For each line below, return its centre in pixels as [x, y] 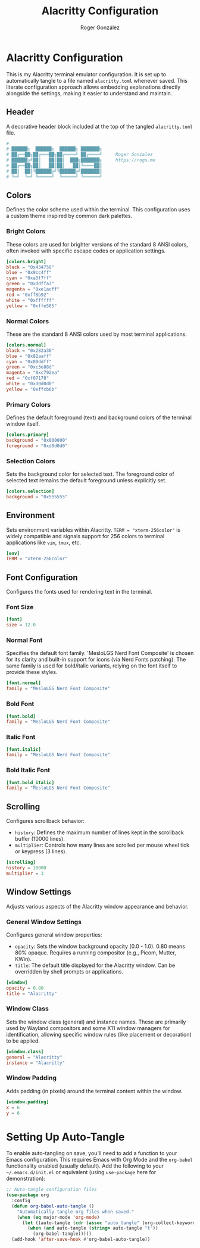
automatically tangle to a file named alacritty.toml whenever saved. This [97, 80]
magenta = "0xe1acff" [33, 289]
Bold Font [20, 704]
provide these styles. [32, 672]
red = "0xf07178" [28, 378]
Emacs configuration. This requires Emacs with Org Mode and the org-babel [100, 1160]
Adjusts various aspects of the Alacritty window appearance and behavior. [97, 906]
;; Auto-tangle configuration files [51, 1190]
